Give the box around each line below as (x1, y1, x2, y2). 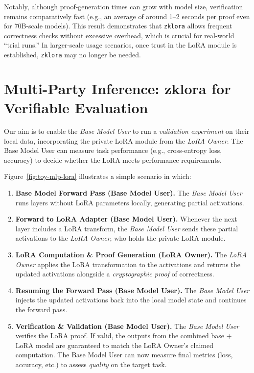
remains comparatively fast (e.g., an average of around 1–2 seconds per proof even (4, 11, 250, 21)
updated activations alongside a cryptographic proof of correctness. (15, 269, 214, 279)
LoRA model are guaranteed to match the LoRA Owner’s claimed (15, 340, 214, 350)
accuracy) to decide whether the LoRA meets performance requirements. (4, 154, 222, 165)
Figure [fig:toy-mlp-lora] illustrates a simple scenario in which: (4, 171, 191, 181)
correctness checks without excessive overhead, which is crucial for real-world (4, 30, 234, 40)
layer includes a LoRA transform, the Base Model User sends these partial (15, 223, 238, 233)
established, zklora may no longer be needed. (4, 50, 141, 60)
